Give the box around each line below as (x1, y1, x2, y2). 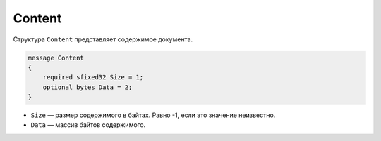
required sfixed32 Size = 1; (42, 74, 144, 81)
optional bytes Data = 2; (42, 83, 133, 91)
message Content (28, 53, 85, 62)
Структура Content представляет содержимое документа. (13, 35, 193, 43)
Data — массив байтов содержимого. (30, 121, 146, 129)
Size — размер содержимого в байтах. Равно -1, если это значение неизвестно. (30, 111, 276, 119)
